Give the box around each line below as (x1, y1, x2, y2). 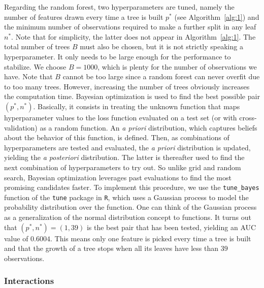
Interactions (4, 274, 54, 287)
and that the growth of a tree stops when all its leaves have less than (4, 243, 219, 253)
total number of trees (4, 41, 70, 52)
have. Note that (4, 71, 53, 82)
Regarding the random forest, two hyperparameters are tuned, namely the (4, 2, 235, 12)
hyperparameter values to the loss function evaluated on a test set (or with (4, 112, 237, 122)
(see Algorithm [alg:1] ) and (174, 11, 259, 22)
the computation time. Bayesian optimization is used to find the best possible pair (4, 91, 260, 102)
